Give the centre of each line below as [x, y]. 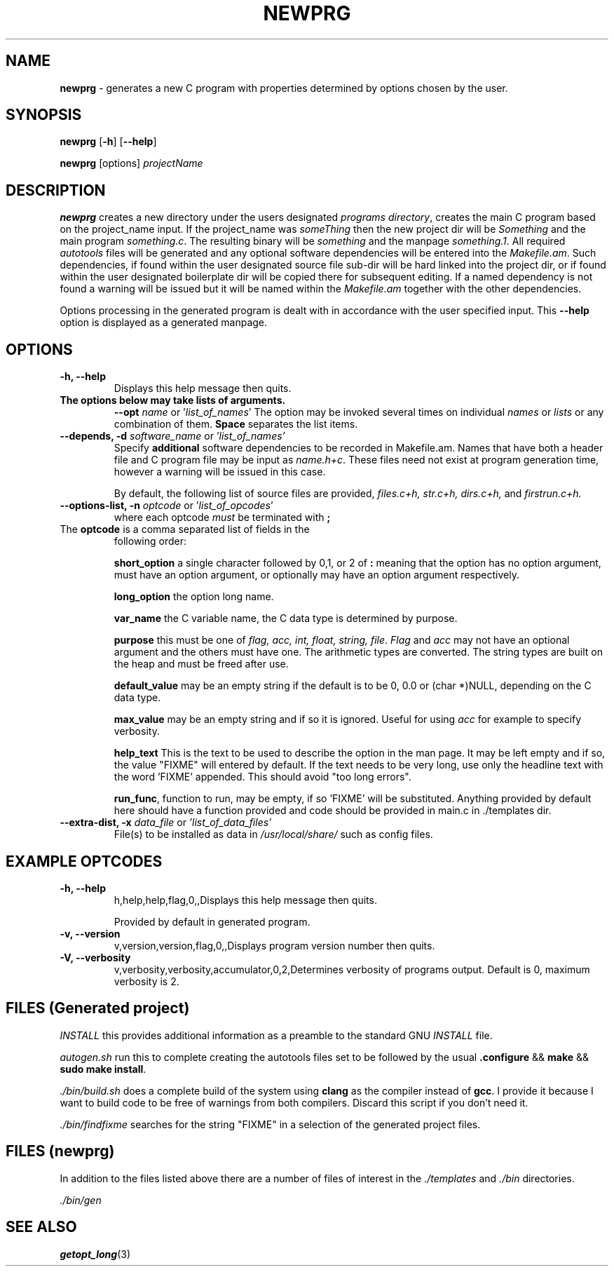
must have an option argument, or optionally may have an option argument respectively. [316, 575]
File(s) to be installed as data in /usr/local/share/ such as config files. [273, 834]
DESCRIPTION [56, 190]
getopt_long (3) [95, 1254]
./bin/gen [81, 1200]
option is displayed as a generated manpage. [164, 323]
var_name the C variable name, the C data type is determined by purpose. [286, 618]
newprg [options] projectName [131, 163]
